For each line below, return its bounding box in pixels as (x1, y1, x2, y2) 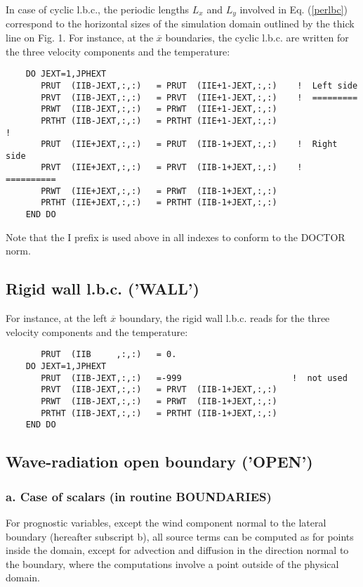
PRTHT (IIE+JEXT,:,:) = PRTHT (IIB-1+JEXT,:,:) (41, 198, 277, 208)
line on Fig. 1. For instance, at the (6, 30, 154, 45)
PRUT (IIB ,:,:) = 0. (41, 349, 177, 360)
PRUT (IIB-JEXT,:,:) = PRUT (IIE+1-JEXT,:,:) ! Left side (41, 80, 358, 91)
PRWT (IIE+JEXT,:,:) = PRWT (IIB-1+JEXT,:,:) (41, 186, 277, 196)
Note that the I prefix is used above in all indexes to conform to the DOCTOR (6, 229, 345, 244)
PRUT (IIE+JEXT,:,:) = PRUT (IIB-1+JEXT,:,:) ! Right (41, 139, 338, 150)
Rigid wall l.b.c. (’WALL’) (6, 278, 199, 299)
